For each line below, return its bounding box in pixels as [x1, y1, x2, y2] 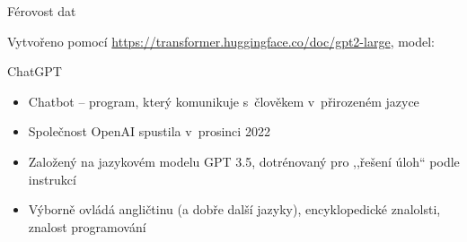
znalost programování [28, 217, 146, 236]
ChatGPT [7, 62, 62, 81]
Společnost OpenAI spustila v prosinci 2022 [28, 122, 270, 141]
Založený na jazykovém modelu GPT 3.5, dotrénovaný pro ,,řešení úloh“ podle [28, 151, 460, 170]
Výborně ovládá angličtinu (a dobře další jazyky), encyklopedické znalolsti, [28, 200, 441, 219]
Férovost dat [7, 2, 76, 20]
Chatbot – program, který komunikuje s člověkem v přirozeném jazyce [28, 91, 419, 110]
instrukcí [28, 169, 76, 188]
